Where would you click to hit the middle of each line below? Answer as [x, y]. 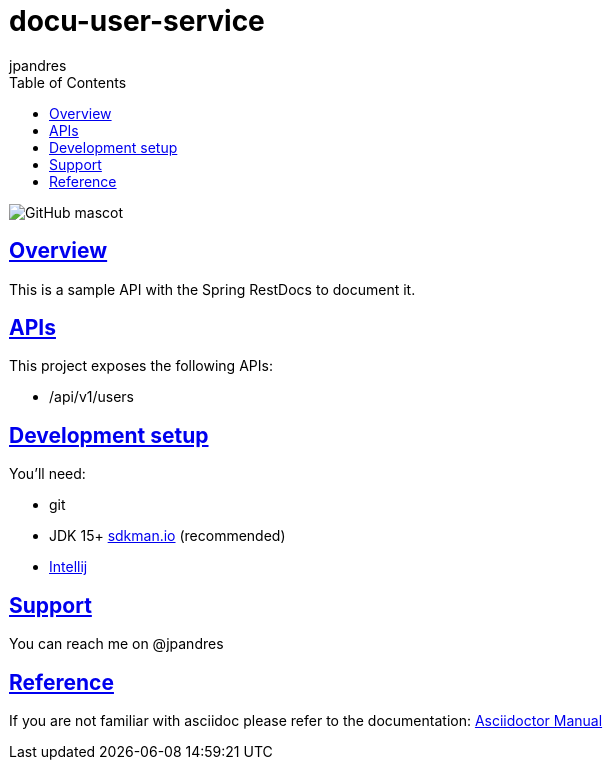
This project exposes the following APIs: [141, 366]
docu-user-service [137, 21]
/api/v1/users [92, 397]
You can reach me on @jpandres [116, 644]
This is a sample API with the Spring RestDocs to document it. [212, 289]
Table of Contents [68, 82]
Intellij [68, 567]
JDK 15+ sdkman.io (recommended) [167, 536]
